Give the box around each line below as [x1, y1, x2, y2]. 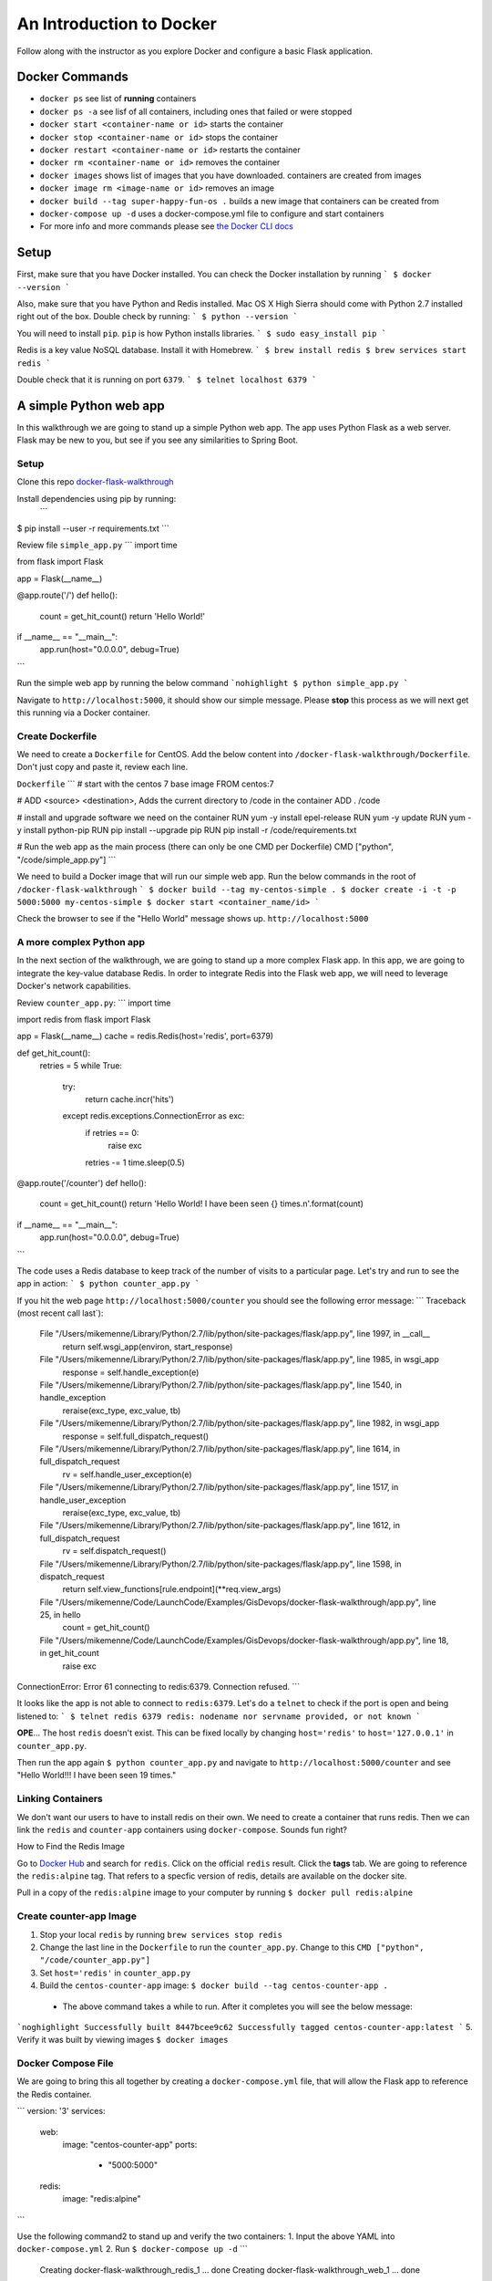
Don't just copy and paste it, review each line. [16, 762, 189, 773]
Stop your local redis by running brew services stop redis [39, 1929, 282, 1940]
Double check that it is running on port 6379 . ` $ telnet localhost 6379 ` [16, 374, 317, 385]
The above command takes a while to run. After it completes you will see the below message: [62, 2001, 414, 2012]
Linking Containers [16, 1793, 104, 1806]
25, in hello [39, 1609, 81, 1620]
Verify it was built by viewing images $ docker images [16, 2035, 229, 2046]
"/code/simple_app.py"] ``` [16, 854, 117, 865]
